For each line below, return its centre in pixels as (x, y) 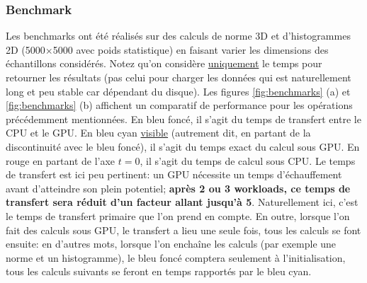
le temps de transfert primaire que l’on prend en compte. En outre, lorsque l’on (178, 215)
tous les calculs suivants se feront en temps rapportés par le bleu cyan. (159, 271)
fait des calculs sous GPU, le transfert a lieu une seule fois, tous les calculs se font (183, 230)
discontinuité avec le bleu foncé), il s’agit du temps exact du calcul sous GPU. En (183, 146)
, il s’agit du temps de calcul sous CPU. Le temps (248, 160)
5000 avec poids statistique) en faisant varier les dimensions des (191, 49)
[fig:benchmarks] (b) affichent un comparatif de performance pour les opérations (179, 105)
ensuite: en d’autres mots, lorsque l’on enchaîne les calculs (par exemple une (171, 244)
